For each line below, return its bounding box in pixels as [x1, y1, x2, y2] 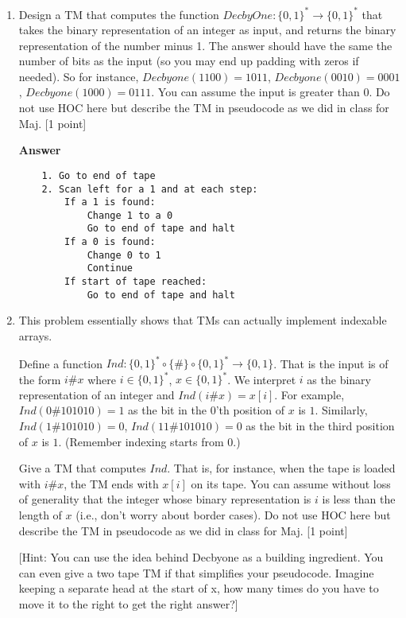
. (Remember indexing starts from [58, 433, 224, 449]
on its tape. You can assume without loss [191, 475, 391, 492]
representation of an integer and [18, 386, 175, 402]
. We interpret [227, 371, 296, 387]
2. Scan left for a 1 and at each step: [41, 183, 258, 195]
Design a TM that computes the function [18, 6, 219, 22]
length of [18, 506, 62, 523]
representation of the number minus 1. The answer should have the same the [18, 37, 392, 53]
